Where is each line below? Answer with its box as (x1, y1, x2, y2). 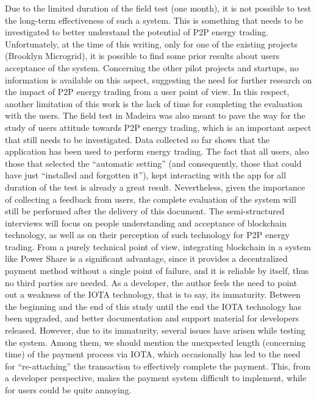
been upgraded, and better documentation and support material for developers (5, 312, 299, 325)
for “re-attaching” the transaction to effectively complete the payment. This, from (5, 359, 311, 372)
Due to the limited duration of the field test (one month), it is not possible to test (5, 2, 312, 14)
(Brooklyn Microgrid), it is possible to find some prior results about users (5, 49, 280, 62)
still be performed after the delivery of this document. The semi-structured (5, 205, 285, 217)
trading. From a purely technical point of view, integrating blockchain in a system (5, 240, 311, 253)
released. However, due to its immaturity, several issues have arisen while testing (5, 324, 305, 337)
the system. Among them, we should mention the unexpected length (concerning (5, 335, 306, 348)
